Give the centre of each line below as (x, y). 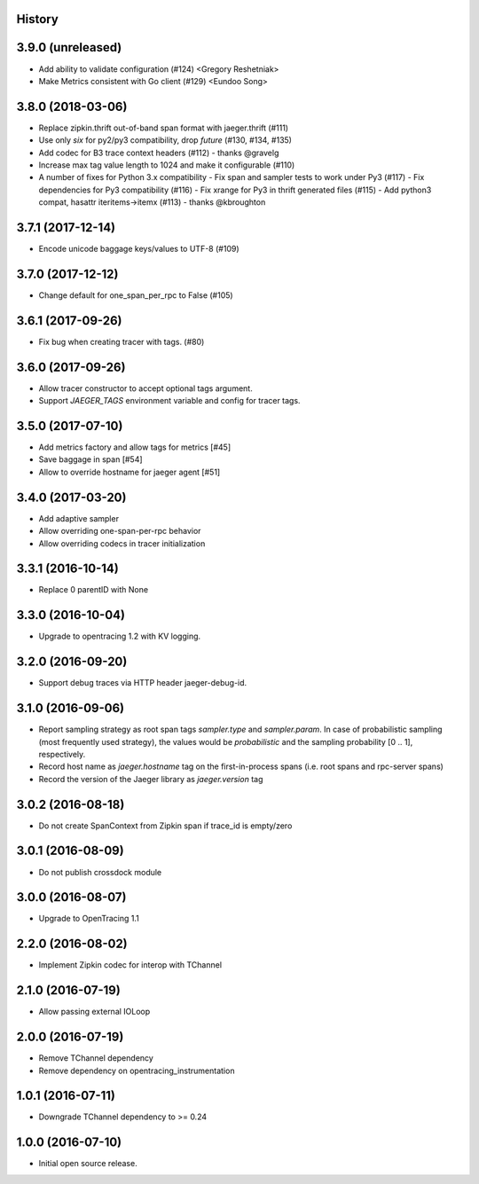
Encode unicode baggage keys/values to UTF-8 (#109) (139, 249)
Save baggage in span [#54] (90, 459)
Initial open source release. (88, 1164)
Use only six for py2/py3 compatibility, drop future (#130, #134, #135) (165, 140)
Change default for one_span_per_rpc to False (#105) (136, 295)
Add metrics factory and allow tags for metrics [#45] (135, 447)
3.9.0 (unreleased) (69, 47)
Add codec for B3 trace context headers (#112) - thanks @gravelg (159, 153)
